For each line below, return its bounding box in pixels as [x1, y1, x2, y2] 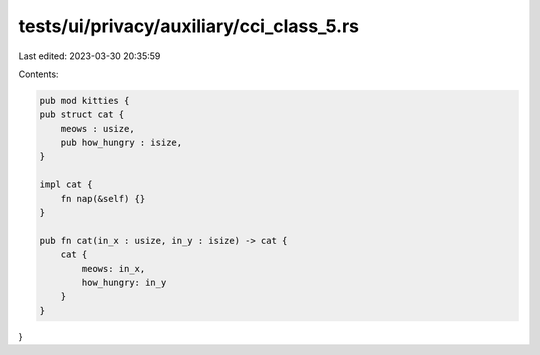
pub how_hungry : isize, [60, 137, 183, 149]
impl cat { [39, 179, 93, 190]
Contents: [18, 68, 59, 80]
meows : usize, [60, 123, 135, 134]
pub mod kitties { [39, 95, 130, 106]
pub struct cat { [39, 109, 125, 120]
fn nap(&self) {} [60, 193, 146, 204]
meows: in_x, [81, 263, 146, 274]
